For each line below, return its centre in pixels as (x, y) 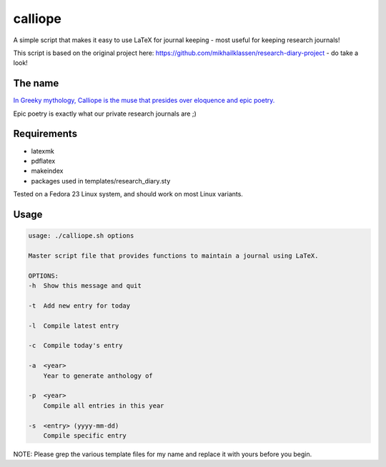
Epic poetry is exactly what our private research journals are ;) (105, 114)
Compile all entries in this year (104, 406)
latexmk (43, 151)
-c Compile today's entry (75, 346)
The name (36, 83)
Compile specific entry (85, 435)
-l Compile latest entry (74, 326)
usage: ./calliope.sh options (81, 236)
